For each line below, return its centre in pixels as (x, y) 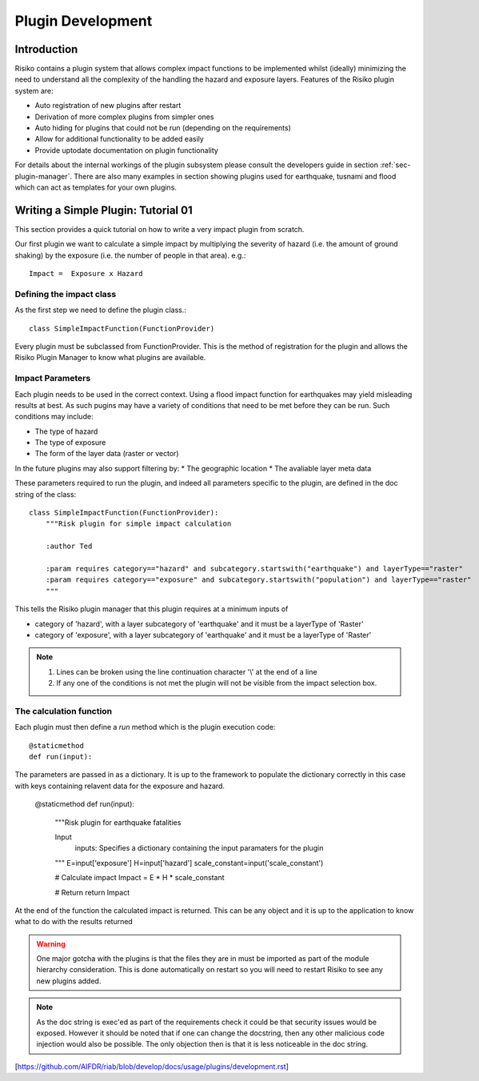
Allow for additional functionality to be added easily (119, 139)
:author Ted (69, 547)
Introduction (46, 49)
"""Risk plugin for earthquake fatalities (118, 822)
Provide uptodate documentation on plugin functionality (127, 150)
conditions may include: (54, 417)
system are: (34, 90)
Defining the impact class (66, 294)
